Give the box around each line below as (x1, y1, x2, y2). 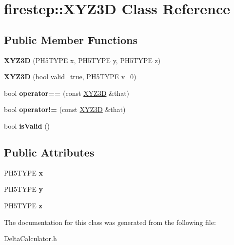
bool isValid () (4, 120, 50, 131)
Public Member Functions (4, 32, 137, 47)
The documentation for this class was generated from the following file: (4, 217, 216, 227)
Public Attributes (4, 144, 95, 159)
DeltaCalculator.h (4, 233, 57, 244)
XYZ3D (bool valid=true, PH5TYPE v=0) (4, 71, 136, 82)
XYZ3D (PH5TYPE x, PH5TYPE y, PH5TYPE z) (4, 55, 161, 65)
